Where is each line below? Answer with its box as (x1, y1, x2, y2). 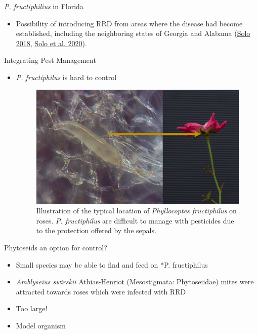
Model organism (16, 320, 66, 331)
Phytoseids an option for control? (4, 242, 107, 253)
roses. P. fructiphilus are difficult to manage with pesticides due (36, 215, 234, 226)
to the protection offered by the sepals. (36, 225, 156, 236)
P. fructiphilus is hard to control (16, 71, 117, 82)
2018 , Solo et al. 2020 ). (16, 38, 87, 48)
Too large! (16, 303, 48, 314)
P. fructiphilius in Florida (4, 1, 83, 11)
